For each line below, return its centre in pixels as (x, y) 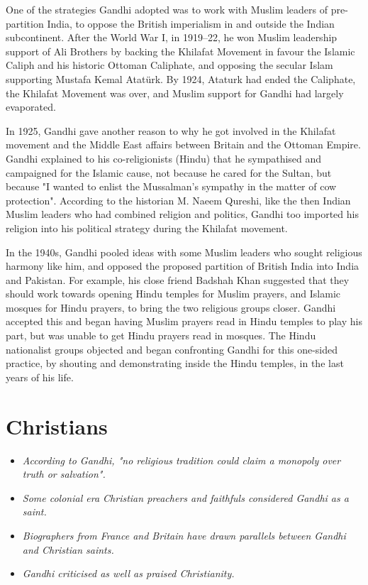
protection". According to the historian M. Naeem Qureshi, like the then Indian (178, 200)
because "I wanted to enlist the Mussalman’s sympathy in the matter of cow (171, 186)
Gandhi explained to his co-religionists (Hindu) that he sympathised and (164, 158)
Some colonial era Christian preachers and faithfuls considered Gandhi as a (185, 497)
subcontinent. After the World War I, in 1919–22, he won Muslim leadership (172, 37)
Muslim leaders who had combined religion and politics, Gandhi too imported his (182, 214)
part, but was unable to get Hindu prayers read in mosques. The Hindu (161, 335)
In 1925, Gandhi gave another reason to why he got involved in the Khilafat (171, 130)
